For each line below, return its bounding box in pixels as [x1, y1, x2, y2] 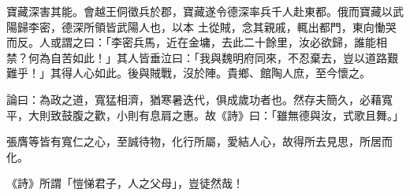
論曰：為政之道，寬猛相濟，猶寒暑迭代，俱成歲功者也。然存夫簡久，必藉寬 [6, 91, 393, 107]
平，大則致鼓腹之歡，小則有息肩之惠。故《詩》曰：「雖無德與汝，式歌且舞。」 [6, 106, 404, 123]
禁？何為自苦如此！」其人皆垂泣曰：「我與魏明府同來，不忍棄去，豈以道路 [6, 49, 387, 65]
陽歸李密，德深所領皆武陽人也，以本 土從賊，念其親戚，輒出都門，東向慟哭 [6, 18, 397, 35]
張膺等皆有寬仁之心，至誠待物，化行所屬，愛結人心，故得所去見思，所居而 [6, 133, 393, 150]
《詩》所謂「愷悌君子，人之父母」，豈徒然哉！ [6, 175, 244, 191]
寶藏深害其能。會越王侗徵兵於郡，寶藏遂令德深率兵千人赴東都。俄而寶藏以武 [6, 3, 404, 19]
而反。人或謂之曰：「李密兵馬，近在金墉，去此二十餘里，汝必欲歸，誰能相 [6, 34, 387, 50]
